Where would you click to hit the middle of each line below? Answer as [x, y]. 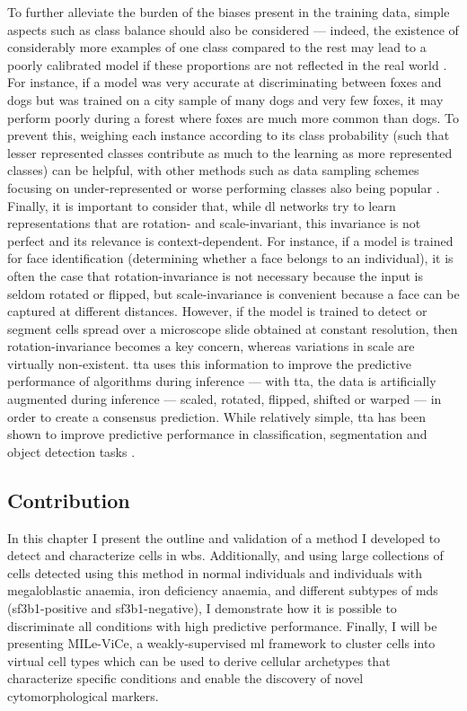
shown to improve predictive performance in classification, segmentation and [217, 434]
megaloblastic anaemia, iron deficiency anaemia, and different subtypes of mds [223, 590]
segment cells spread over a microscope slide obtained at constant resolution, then [233, 328]
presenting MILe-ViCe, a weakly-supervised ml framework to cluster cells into [221, 643]
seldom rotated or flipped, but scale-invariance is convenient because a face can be [233, 293]
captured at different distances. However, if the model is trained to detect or [217, 311]
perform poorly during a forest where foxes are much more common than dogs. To [233, 117]
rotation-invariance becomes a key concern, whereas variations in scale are [211, 346]
